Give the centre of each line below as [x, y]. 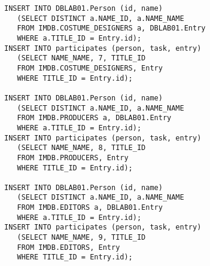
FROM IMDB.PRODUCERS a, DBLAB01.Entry [94, 118]
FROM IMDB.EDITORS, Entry [69, 247]
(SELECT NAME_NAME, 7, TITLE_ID [81, 58]
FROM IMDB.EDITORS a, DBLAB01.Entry [90, 208]
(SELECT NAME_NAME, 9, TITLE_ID [81, 238]
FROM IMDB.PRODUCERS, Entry [73, 158]
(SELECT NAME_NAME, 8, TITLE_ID [81, 148]
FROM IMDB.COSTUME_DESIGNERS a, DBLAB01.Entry [111, 28]
